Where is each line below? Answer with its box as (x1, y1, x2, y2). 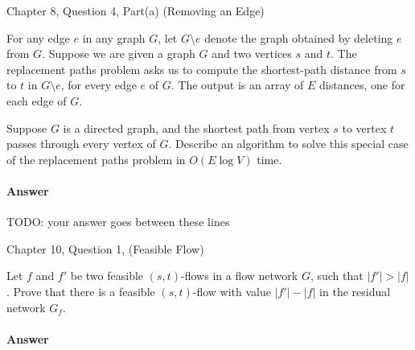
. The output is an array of (171, 76, 304, 93)
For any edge (6, 29, 70, 46)
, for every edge (60, 76, 137, 93)
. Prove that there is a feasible (6, 282, 155, 299)
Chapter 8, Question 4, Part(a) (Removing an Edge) (6, 2, 265, 19)
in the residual (319, 282, 391, 299)
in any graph (82, 29, 146, 46)
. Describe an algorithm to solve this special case (168, 135, 409, 152)
